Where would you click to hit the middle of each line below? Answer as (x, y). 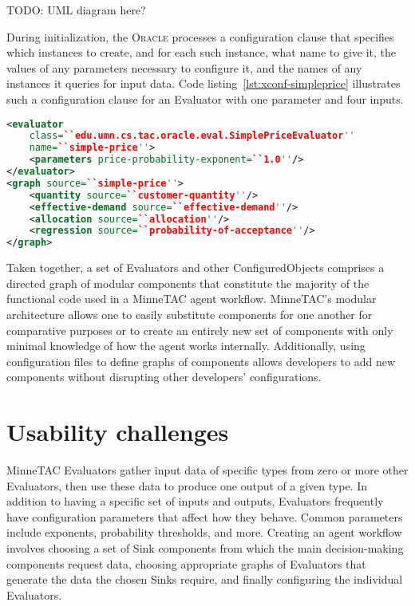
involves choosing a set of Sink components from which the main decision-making (205, 548)
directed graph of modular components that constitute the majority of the (188, 283)
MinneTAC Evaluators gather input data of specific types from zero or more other (207, 470)
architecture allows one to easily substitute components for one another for (190, 314)
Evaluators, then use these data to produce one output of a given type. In (187, 485)
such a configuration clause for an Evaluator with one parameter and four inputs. (205, 98)
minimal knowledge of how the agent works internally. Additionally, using (186, 346)
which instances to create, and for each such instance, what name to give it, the (201, 52)
